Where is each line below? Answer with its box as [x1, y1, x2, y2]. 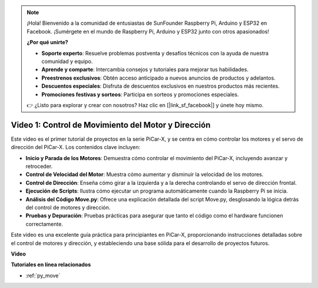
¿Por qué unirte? [26, 39, 68, 46]
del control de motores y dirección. [25, 204, 111, 211]
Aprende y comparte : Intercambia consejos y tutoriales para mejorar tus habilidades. [41, 66, 249, 73]
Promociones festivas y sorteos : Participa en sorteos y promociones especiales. [41, 91, 239, 98]
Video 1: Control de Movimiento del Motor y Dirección [11, 120, 211, 130]
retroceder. [25, 163, 53, 170]
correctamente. [25, 220, 63, 227]
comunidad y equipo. [41, 58, 93, 65]
